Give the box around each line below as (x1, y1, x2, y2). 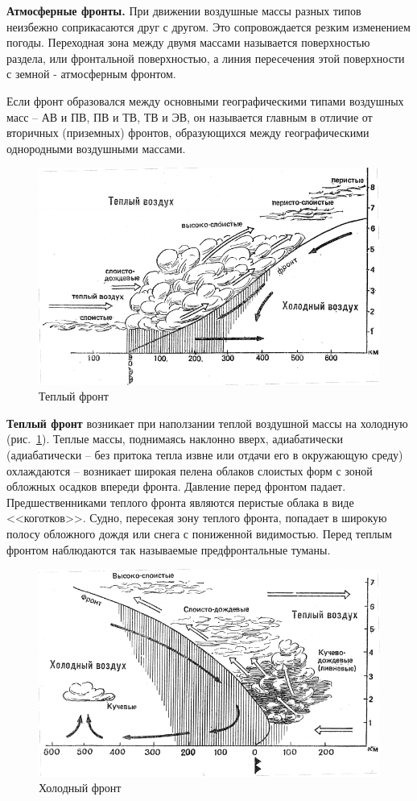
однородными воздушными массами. (6, 139, 186, 156)
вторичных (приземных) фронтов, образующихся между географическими (6, 124, 370, 141)
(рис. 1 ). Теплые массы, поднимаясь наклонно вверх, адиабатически (6, 430, 344, 447)
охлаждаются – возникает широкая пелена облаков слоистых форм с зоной (6, 462, 373, 479)
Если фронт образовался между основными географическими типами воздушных (6, 92, 404, 109)
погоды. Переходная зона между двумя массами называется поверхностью (6, 34, 370, 51)
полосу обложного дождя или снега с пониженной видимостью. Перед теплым (6, 525, 392, 542)
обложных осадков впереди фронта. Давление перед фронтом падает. (6, 478, 346, 495)
